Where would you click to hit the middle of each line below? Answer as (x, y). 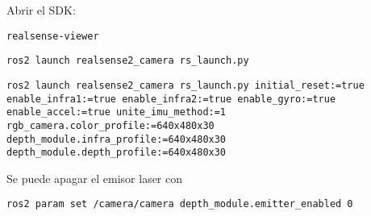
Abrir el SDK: (41, 10)
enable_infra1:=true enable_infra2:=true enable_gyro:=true (171, 99)
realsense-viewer (53, 36)
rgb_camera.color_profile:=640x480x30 (110, 125)
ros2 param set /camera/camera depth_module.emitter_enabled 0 (180, 204)
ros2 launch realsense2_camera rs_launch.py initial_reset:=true (185, 85)
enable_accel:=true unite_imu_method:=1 (117, 112)
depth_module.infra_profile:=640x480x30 (117, 139)
